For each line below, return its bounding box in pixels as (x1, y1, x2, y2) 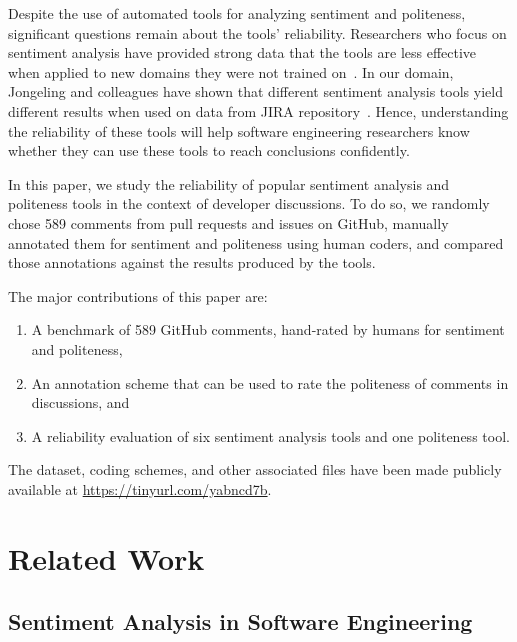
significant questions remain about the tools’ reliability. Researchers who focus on (8, 22, 507, 43)
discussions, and (31, 392, 130, 413)
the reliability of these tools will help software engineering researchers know (8, 120, 470, 141)
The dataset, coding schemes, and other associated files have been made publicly (8, 459, 502, 480)
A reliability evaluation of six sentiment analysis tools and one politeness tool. (31, 425, 510, 446)
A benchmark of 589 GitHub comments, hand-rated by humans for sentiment (31, 319, 505, 340)
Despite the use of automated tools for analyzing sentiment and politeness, (8, 3, 466, 23)
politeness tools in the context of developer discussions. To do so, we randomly (8, 193, 490, 214)
